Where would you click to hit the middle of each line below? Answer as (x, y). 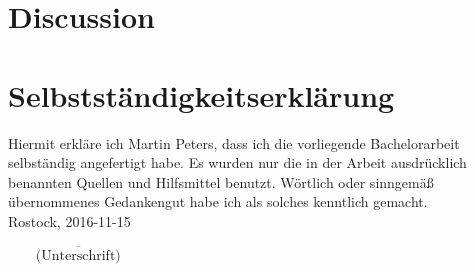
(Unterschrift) (78, 255)
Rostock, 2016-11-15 (69, 220)
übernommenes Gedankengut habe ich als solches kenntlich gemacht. (218, 201)
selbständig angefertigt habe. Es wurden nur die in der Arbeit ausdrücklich (237, 162)
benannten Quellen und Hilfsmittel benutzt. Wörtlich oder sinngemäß (221, 181)
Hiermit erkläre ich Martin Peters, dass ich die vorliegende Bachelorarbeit (234, 142)
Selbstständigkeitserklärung (201, 94)
